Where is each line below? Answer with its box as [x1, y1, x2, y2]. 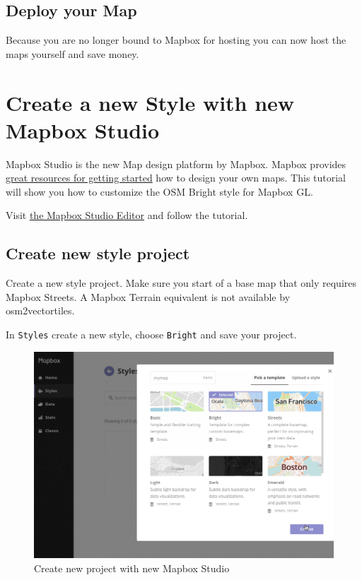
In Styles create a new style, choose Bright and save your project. [6, 327, 297, 342]
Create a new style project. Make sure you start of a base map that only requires [6, 276, 357, 290]
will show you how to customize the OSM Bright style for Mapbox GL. [6, 184, 313, 199]
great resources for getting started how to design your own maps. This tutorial [6, 170, 346, 185]
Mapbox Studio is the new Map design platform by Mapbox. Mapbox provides [6, 156, 346, 171]
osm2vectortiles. [6, 303, 75, 318]
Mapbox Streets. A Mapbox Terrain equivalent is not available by [6, 289, 291, 304]
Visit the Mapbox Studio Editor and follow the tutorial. [6, 208, 248, 223]
